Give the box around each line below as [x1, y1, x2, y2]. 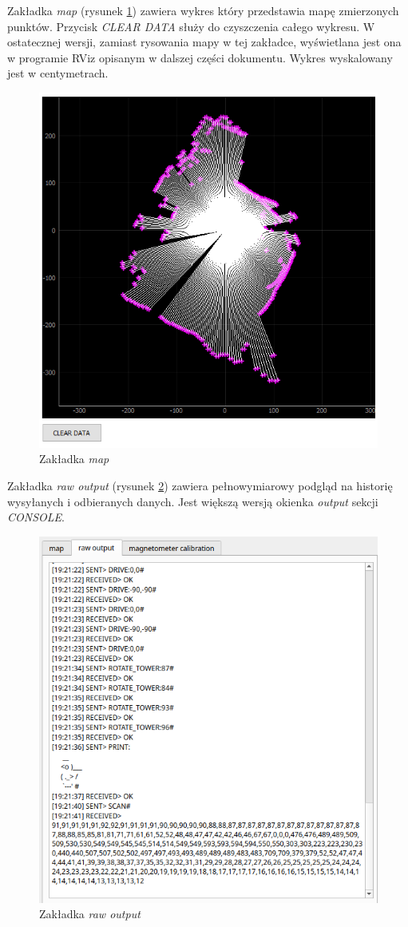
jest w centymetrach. [7, 65, 109, 81]
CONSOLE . [7, 509, 65, 525]
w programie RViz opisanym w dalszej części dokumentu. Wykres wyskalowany [7, 49, 393, 65]
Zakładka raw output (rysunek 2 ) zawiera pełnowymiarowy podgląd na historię [7, 477, 393, 493]
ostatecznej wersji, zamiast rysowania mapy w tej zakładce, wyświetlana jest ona [7, 34, 402, 50]
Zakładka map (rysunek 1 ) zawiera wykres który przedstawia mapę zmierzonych [7, 2, 399, 18]
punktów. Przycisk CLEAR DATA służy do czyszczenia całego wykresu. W [7, 18, 375, 34]
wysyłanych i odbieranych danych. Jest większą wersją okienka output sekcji [7, 493, 378, 509]
